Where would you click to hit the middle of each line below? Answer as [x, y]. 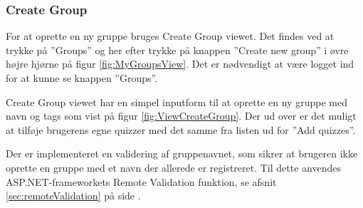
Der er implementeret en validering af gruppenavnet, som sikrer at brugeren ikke [182, 154]
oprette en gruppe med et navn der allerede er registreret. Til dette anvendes [173, 167]
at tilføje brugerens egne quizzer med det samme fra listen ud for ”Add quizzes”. [181, 129]
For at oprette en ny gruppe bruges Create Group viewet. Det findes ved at [170, 36]
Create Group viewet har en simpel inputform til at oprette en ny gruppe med [177, 102]
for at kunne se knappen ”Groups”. [82, 78]
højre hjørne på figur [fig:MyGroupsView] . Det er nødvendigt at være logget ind [180, 64]
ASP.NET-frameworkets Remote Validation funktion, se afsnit [141, 181]
